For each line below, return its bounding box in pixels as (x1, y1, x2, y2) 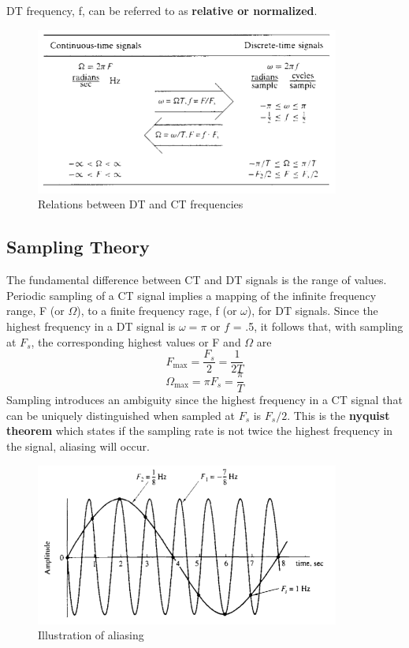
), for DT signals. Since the (247, 302, 378, 319)
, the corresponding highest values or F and (31, 333, 241, 350)
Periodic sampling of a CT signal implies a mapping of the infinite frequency (6, 287, 377, 303)
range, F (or (6, 302, 65, 319)
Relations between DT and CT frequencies (38, 196, 244, 212)
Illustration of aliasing (38, 627, 144, 643)
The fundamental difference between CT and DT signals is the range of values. (6, 272, 387, 288)
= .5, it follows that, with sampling (232, 317, 403, 334)
